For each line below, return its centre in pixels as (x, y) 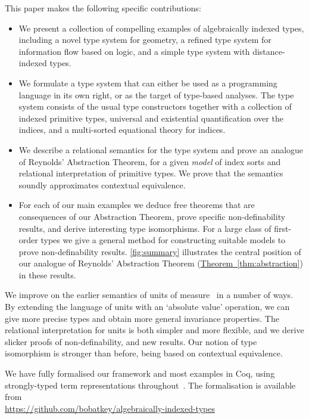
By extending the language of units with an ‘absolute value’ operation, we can (147, 307)
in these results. (47, 274)
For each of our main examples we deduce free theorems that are (137, 205)
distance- (269, 51)
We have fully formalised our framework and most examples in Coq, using (140, 373)
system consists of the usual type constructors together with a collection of (155, 106)
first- (283, 228)
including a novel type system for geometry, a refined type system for (145, 40)
